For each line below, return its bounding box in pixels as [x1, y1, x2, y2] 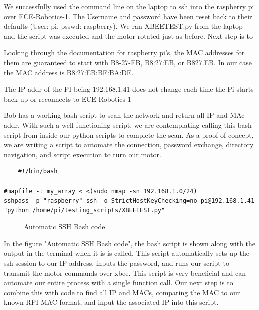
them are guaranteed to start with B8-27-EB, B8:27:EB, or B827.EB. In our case [4, 57, 252, 67]
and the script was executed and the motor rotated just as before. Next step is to [4, 30, 253, 41]
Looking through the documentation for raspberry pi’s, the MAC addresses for [4, 47, 245, 58]
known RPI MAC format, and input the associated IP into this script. [4, 297, 219, 307]
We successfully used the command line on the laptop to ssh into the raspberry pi [4, 1, 254, 11]
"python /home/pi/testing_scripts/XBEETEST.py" [4, 207, 165, 214]
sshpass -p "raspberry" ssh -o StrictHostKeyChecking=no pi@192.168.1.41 [4, 197, 255, 205]
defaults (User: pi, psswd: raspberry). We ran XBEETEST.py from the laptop [4, 21, 243, 31]
